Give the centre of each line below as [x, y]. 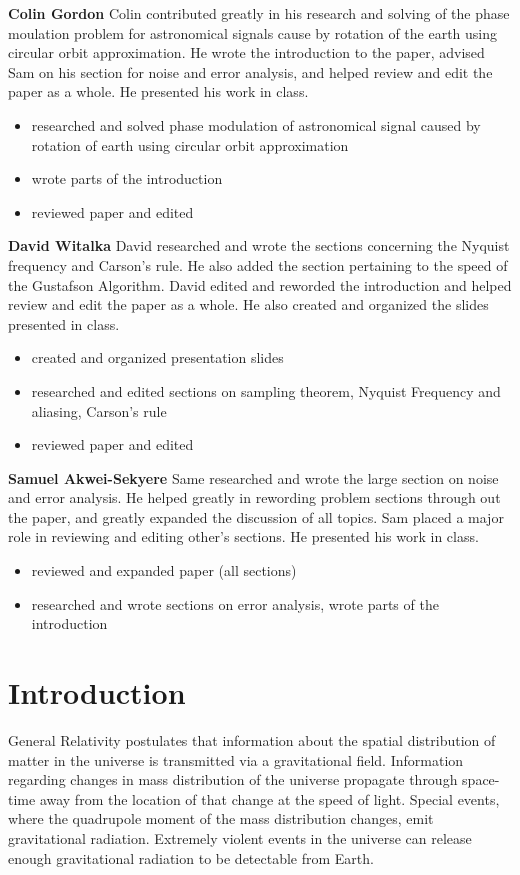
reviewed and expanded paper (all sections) [164, 570]
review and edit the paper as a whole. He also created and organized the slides [248, 304]
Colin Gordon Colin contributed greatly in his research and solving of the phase [259, 13]
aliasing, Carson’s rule [99, 410]
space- [481, 779]
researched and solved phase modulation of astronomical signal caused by [256, 124]
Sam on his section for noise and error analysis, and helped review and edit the [250, 71]
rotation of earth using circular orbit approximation [190, 144]
